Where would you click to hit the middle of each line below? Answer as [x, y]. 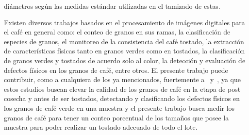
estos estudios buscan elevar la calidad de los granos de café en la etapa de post [122, 89]
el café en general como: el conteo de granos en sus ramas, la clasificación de [117, 32]
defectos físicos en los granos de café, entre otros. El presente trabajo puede [116, 70]
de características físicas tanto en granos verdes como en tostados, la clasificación [124, 51]
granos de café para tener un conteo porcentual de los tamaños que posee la [116, 117]
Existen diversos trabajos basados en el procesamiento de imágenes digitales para [124, 22]
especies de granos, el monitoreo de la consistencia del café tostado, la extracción [124, 41]
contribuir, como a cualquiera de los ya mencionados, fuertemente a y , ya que [122, 79]
